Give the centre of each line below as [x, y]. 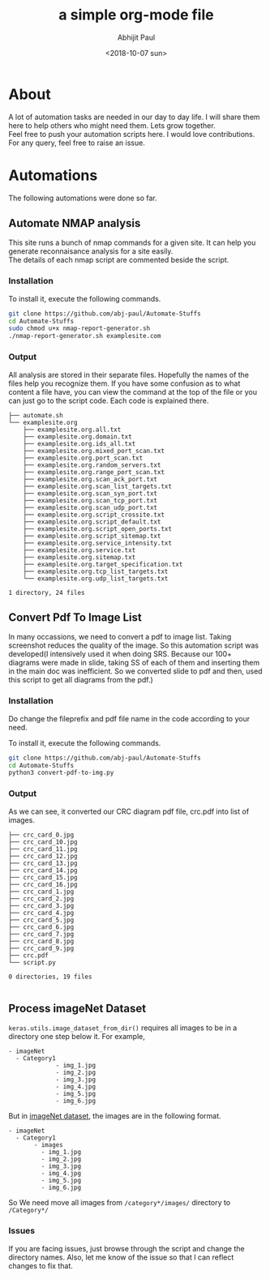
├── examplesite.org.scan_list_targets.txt [98, 486]
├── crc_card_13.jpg [43, 863]
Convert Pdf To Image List [75, 617]
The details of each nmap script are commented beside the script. [119, 260]
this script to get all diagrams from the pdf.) [81, 680]
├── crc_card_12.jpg [43, 856]
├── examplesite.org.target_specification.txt [103, 564]
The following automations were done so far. [83, 198]
